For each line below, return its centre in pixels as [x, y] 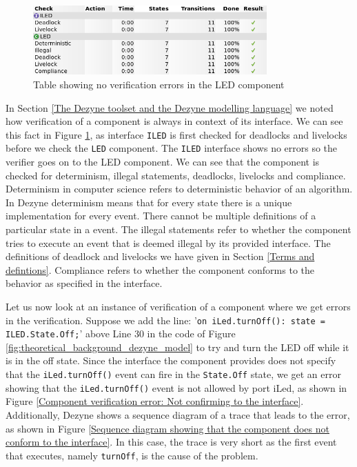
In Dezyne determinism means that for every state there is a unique [149, 202]
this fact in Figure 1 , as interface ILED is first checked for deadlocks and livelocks [176, 134]
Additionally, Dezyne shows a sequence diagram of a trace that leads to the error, [178, 414]
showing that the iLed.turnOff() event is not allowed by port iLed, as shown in [176, 387]
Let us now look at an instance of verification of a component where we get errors [178, 306]
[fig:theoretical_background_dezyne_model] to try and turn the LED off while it [177, 347]
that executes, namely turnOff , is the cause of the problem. [132, 455]
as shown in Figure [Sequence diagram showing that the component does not [167, 428]
